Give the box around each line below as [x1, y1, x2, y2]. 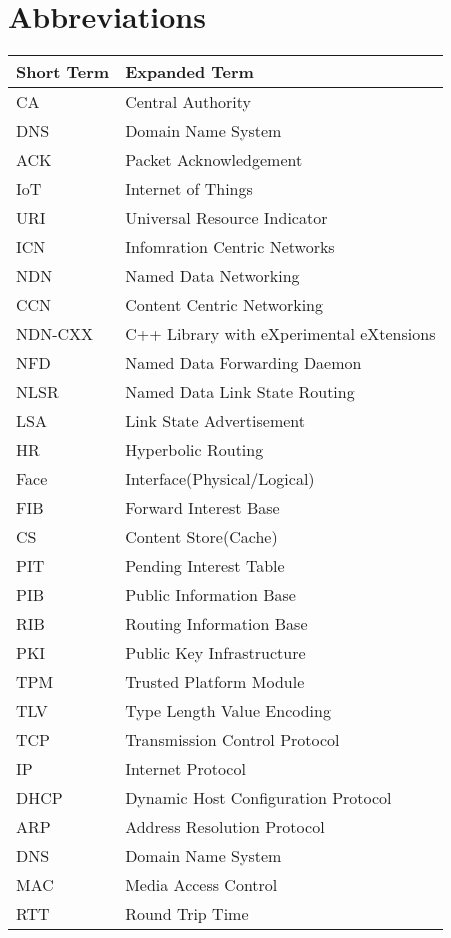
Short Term [16, 60, 110, 84]
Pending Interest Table [125, 554, 285, 578]
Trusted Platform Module [125, 670, 305, 694]
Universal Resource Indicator [125, 206, 328, 230]
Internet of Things [125, 177, 253, 201]
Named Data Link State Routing [125, 380, 355, 404]
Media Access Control [125, 873, 278, 897]
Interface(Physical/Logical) [125, 467, 315, 491]
